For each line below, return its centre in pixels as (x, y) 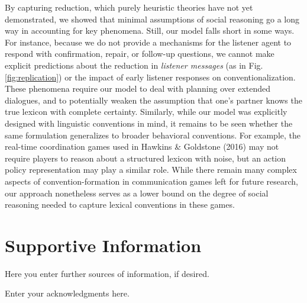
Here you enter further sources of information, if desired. (107, 273)
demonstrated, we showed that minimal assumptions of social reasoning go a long (152, 19)
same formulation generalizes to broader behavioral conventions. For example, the (153, 135)
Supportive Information (103, 245)
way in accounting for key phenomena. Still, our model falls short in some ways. (150, 30)
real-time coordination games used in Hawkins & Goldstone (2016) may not (142, 146)
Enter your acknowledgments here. (67, 293)
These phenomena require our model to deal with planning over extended (138, 88)
